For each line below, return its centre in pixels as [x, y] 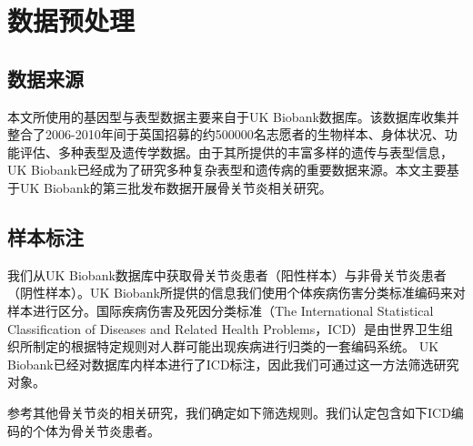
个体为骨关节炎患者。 [96, 430]
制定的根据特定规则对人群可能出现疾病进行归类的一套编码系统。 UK [236, 346]
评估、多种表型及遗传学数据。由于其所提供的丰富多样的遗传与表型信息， [236, 152]
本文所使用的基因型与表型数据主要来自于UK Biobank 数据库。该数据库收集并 [233, 116]
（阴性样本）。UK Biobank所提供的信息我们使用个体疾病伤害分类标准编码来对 [236, 293]
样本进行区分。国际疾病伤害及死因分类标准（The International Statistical [221, 310]
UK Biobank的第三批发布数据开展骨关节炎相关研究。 [176, 187]
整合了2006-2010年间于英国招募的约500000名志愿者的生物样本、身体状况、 [226, 134]
